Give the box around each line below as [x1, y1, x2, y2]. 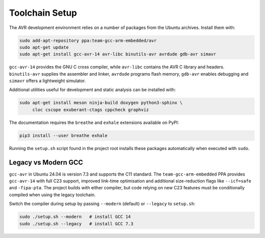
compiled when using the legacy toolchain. [9, 192, 96, 198]
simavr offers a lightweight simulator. [9, 78, 86, 84]
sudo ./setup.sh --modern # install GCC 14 [19, 214, 131, 220]
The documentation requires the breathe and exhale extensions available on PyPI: [9, 119, 179, 125]
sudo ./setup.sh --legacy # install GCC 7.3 [19, 221, 133, 226]
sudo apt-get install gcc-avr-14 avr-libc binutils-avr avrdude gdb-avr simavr [19, 52, 216, 57]
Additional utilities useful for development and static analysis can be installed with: [9, 87, 176, 93]
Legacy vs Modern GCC [9, 158, 83, 167]
